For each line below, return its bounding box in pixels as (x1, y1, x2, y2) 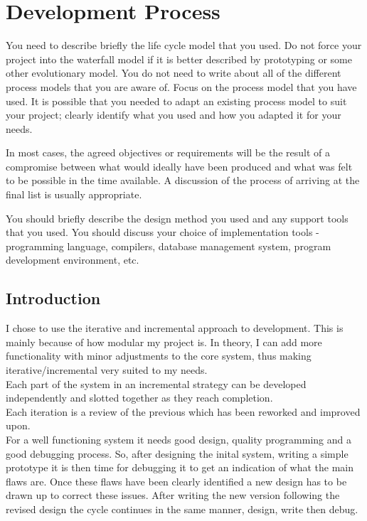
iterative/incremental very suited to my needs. (6, 362, 208, 377)
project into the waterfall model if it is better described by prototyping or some (6, 51, 352, 66)
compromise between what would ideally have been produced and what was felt (6, 159, 353, 173)
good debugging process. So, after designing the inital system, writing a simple (6, 446, 349, 461)
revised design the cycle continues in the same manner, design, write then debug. (6, 501, 358, 516)
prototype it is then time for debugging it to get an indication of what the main (6, 460, 354, 475)
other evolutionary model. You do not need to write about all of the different (6, 65, 341, 80)
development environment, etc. (6, 252, 139, 267)
